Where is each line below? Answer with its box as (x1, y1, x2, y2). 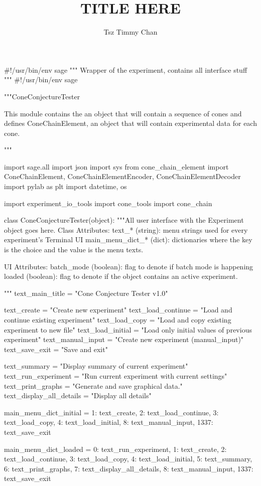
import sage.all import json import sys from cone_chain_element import (4, 161, 229, 172)
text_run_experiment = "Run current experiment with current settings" (4, 370, 227, 381)
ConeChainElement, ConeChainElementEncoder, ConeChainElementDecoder (4, 171, 241, 182)
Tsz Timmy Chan (103, 27, 158, 37)
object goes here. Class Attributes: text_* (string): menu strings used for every (4, 224, 248, 235)
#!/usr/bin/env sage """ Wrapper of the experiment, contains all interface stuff (4, 64, 247, 75)
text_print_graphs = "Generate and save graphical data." (4, 380, 183, 391)
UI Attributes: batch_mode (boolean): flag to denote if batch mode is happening (4, 261, 253, 271)
